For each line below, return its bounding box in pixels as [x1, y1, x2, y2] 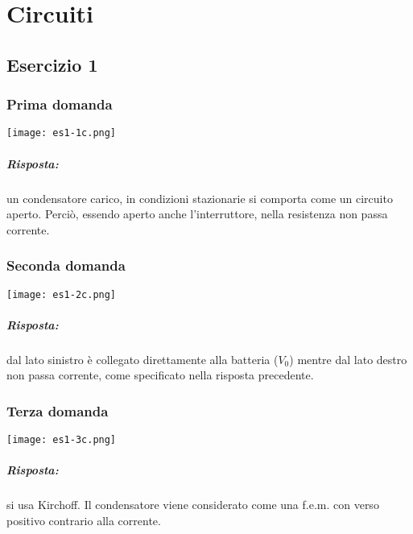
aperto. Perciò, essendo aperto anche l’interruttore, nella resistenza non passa [6, 205, 388, 222]
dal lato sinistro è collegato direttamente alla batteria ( [6, 350, 279, 367]
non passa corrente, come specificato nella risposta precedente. [6, 366, 314, 383]
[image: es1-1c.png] [6, 127, 117, 139]
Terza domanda [6, 400, 109, 420]
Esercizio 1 [6, 52, 98, 77]
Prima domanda [6, 94, 113, 114]
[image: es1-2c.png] [6, 288, 117, 300]
